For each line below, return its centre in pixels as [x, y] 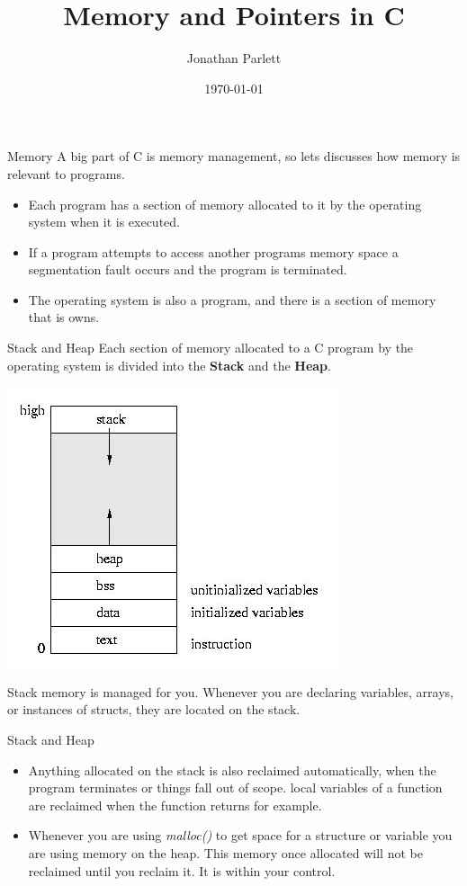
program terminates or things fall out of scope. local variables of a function [235, 788]
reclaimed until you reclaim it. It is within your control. [182, 870]
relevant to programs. [66, 173]
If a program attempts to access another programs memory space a [213, 251]
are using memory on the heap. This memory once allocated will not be [225, 853]
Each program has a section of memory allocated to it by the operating [225, 204]
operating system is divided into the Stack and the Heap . [169, 365]
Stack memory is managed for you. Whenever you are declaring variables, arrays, [230, 691]
